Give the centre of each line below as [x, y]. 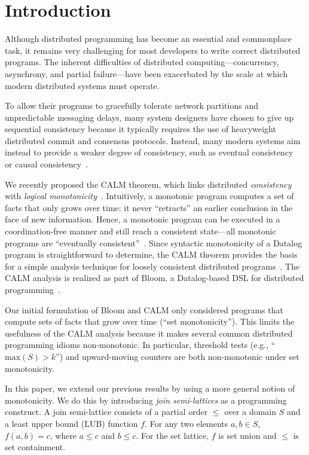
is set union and [247, 435]
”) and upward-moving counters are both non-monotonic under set [178, 356]
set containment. [35, 447]
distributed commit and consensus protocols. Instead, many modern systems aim [153, 140]
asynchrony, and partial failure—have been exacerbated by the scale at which [146, 73]
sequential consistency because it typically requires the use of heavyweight [140, 129]
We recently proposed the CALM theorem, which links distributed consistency [148, 184]
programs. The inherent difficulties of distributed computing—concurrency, [142, 62]
